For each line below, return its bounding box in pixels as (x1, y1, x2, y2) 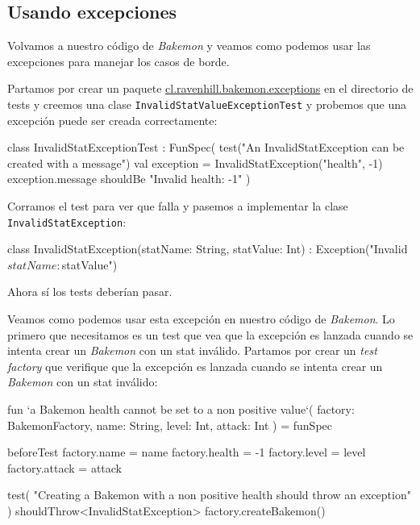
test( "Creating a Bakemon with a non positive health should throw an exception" (7, 486, 411, 503)
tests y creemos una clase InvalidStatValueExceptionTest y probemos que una (7, 95, 407, 112)
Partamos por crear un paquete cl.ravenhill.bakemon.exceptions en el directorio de (7, 80, 414, 97)
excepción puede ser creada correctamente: (7, 111, 218, 128)
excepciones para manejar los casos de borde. (7, 52, 230, 69)
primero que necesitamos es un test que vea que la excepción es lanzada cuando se (7, 326, 414, 343)
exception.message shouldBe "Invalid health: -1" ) (7, 170, 251, 187)
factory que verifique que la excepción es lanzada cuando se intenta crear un (7, 357, 383, 374)
